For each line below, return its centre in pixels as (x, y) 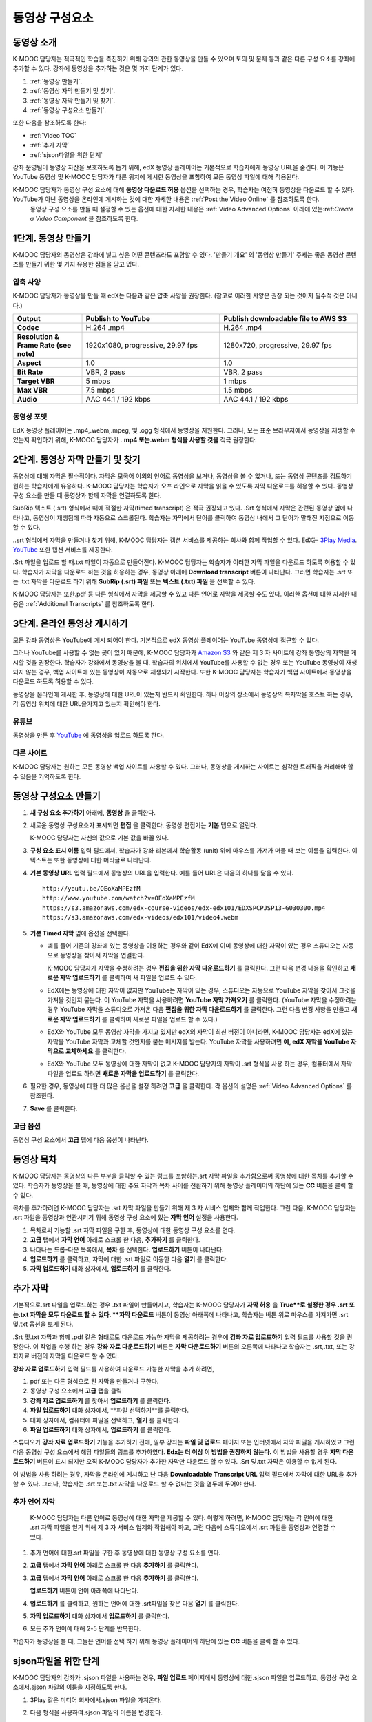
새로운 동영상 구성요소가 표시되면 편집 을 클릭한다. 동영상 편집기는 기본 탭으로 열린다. (144, 825)
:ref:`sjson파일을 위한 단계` (66, 154)
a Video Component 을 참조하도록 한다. (84, 218)
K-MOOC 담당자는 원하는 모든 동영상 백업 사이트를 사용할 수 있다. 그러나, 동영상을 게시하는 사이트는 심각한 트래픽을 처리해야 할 (183, 767)
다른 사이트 (30, 753)
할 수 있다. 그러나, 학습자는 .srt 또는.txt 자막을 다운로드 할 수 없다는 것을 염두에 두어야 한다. (134, 1484)
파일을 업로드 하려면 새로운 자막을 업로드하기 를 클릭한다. (123, 1073)
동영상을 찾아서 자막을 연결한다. (102, 955)
